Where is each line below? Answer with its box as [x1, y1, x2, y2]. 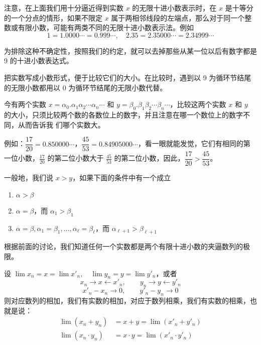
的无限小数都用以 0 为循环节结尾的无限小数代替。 [4, 82, 167, 92]
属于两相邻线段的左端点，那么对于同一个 [111, 12, 245, 23]
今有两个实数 [4, 99, 46, 109]
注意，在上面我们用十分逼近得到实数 [4, 3, 123, 13]
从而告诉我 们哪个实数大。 [18, 119, 105, 130]
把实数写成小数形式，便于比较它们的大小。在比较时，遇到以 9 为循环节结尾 [4, 72, 251, 82]
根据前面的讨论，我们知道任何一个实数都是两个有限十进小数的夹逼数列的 [4, 241, 243, 252]
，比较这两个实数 [170, 99, 226, 109]
